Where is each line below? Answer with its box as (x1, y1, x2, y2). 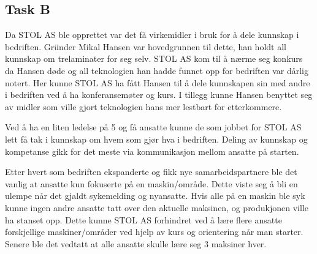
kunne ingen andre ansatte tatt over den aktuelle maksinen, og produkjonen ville (5, 201, 308, 214)
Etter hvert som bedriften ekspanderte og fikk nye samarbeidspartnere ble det (5, 165, 297, 178)
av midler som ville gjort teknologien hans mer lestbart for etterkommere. (5, 100, 282, 113)
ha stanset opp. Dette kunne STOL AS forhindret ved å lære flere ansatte (5, 213, 282, 226)
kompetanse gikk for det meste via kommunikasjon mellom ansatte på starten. (5, 144, 299, 157)
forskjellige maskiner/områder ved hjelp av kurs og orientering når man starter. (5, 225, 304, 238)
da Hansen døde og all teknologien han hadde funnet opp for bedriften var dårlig (5, 64, 308, 77)
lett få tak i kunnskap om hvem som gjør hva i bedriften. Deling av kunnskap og (5, 132, 308, 145)
